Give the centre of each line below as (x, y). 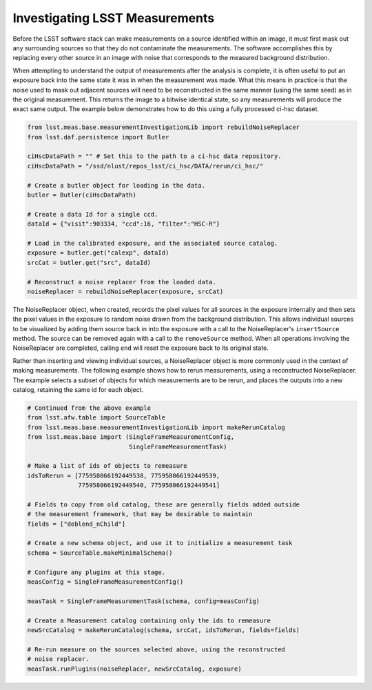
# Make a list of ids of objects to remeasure (107, 466)
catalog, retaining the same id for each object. (78, 390)
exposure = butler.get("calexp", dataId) (98, 253)
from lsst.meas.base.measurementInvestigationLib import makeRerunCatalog (156, 427)
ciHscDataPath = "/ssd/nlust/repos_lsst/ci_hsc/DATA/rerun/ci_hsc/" (145, 166)
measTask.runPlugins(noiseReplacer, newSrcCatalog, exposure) (134, 669)
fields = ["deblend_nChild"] (76, 524)
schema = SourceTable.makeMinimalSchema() (100, 553)
